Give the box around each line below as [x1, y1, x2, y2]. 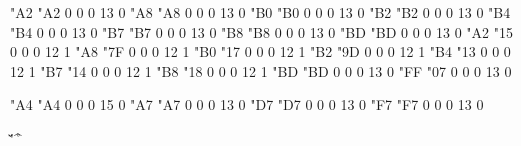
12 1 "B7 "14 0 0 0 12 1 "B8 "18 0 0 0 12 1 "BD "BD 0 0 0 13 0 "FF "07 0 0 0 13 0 [10, 60, 512, 81]
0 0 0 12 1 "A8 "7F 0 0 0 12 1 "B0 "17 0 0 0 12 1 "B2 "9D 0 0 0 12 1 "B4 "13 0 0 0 [10, 41, 511, 62]
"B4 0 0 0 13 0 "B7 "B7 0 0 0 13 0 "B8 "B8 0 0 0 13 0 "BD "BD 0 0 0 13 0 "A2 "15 [10, 21, 513, 42]
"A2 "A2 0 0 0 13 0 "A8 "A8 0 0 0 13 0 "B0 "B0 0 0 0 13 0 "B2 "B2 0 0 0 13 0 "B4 [10, 2, 511, 22]
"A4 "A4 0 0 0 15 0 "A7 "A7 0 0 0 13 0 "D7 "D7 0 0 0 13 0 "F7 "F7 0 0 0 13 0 [10, 94, 484, 115]
